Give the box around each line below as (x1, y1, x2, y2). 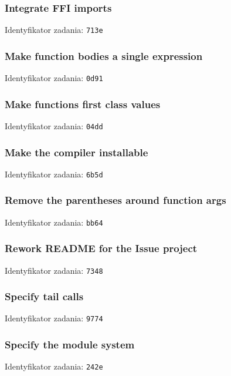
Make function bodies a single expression (5, 48, 203, 63)
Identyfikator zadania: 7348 (5, 264, 103, 276)
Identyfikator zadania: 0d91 (5, 72, 103, 84)
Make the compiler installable (5, 145, 148, 159)
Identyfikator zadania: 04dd (5, 119, 103, 132)
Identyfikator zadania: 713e (5, 23, 103, 36)
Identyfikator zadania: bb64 (5, 216, 103, 228)
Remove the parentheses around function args (5, 193, 226, 207)
